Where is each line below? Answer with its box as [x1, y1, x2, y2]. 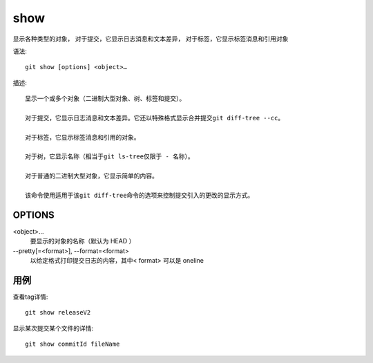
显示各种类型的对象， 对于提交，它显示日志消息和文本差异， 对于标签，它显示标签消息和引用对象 [12, 35, 289, 43]
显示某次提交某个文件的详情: [12, 324, 94, 332]
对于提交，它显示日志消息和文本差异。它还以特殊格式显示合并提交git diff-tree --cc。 [25, 114, 285, 122]
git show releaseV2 [25, 308, 91, 317]
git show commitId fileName [25, 340, 120, 348]
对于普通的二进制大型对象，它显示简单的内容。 [25, 172, 158, 180]
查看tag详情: [12, 292, 48, 301]
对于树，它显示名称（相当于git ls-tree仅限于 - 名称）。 [25, 153, 195, 160]
